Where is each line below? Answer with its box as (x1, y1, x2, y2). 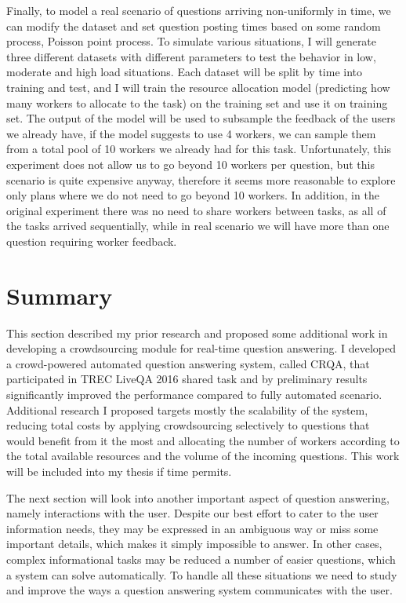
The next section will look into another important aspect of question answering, (6, 489, 390, 506)
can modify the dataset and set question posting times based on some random (6, 17, 381, 34)
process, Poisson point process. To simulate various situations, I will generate (6, 33, 377, 49)
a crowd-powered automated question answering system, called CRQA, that (6, 355, 370, 371)
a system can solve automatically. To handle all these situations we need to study (6, 566, 397, 583)
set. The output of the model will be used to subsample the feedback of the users (6, 110, 396, 126)
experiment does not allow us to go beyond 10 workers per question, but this (6, 155, 375, 172)
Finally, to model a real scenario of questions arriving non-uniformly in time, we (6, 2, 391, 18)
